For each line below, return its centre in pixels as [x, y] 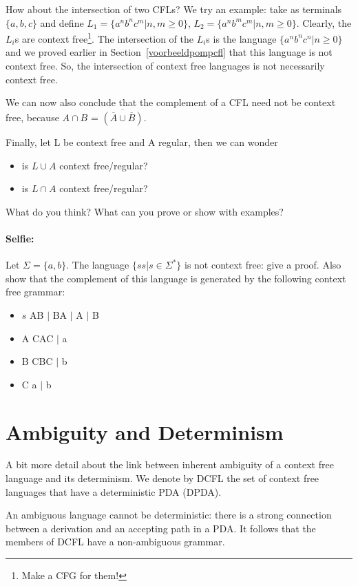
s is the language [241, 38]
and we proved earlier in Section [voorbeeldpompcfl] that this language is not [169, 52]
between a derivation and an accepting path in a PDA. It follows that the [161, 528]
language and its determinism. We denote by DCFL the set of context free [162, 478]
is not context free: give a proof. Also [263, 265]
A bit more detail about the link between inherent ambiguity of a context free [170, 464]
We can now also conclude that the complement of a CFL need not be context [171, 102]
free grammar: [35, 292]
